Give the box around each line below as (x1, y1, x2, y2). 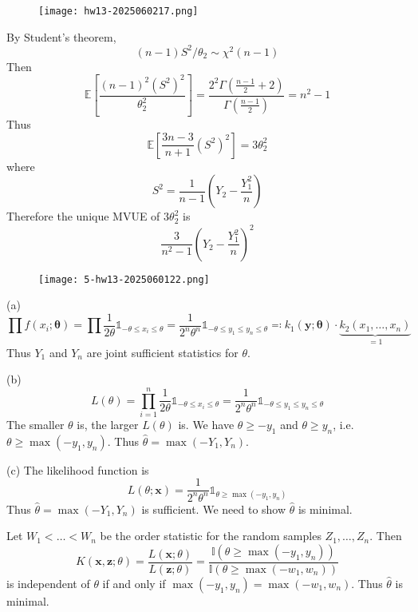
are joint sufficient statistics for (86, 344, 239, 360)
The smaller (6, 415, 65, 432)
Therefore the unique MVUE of (6, 208, 160, 225)
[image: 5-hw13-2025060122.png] (38, 273, 210, 285)
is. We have (178, 415, 235, 432)
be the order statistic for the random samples (100, 527, 321, 544)
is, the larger (77, 415, 139, 432)
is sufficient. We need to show (141, 500, 286, 517)
